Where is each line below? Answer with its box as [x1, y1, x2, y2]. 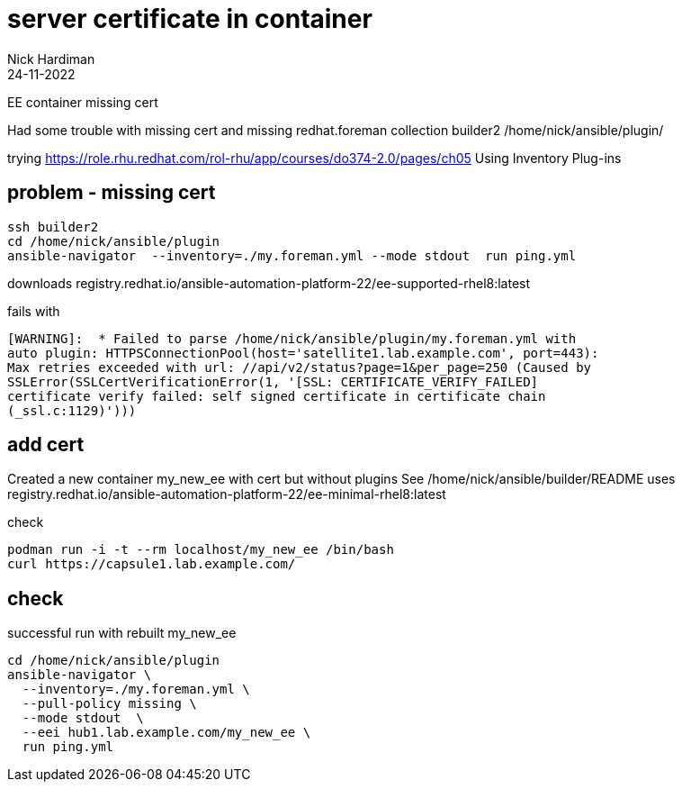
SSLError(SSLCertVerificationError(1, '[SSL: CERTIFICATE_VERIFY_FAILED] [7, 374, 539, 389]
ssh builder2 [7, 219, 99, 234]
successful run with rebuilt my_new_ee [7, 625, 237, 641]
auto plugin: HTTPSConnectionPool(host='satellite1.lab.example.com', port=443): [7, 345, 599, 360]
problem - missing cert [7, 181, 216, 204]
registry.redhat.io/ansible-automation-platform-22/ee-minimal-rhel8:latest [7, 486, 446, 503]
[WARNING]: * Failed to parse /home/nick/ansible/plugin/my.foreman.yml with [7, 331, 577, 346]
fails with [7, 303, 60, 319]
